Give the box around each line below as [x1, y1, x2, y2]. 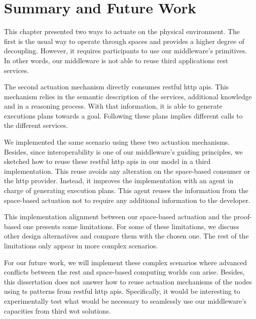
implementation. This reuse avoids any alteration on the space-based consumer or [4, 165, 251, 176]
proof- [233, 211, 252, 222]
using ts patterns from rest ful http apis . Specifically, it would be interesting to [4, 286, 240, 296]
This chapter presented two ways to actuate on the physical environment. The [4, 26, 240, 37]
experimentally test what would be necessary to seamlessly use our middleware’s [4, 295, 247, 306]
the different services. [4, 120, 68, 130]
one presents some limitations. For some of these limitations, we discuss [23, 221, 239, 231]
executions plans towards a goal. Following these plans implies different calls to [4, 110, 243, 120]
